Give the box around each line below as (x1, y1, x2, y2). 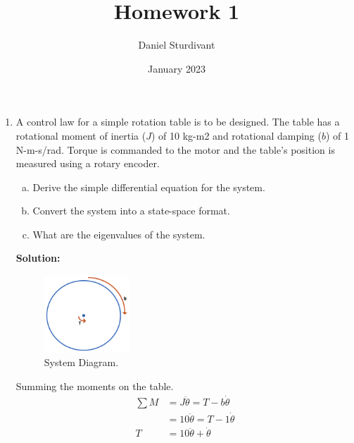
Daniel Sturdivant (138, 37, 215, 52)
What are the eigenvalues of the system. (32, 226, 206, 241)
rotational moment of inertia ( (15, 128, 146, 142)
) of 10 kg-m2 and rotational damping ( (151, 128, 322, 142)
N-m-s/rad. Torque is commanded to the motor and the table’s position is (15, 142, 335, 157)
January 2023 (148, 61, 206, 75)
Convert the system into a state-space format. (32, 203, 230, 218)
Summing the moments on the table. (15, 378, 174, 393)
